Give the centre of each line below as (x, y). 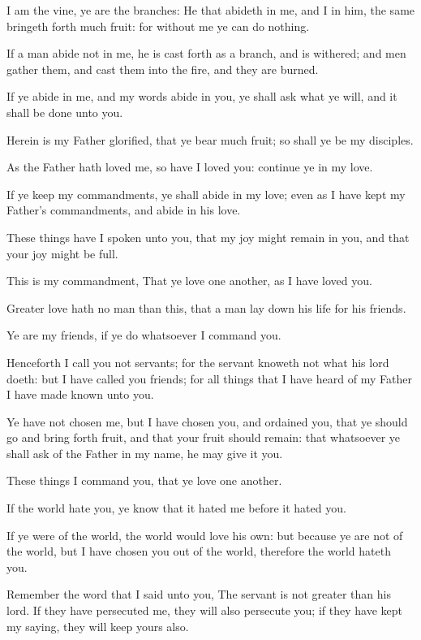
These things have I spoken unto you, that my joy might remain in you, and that (208, 237)
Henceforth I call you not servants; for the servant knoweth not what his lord (198, 362)
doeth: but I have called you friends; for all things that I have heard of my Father (209, 378)
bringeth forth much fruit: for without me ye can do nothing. (158, 26)
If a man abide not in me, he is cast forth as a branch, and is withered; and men (206, 53)
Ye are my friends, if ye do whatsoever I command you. (144, 335)
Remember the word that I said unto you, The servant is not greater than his (199, 594)
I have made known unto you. (80, 394)
